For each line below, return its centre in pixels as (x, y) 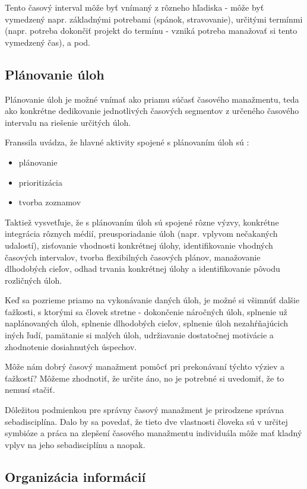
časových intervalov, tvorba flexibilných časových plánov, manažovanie (133, 257)
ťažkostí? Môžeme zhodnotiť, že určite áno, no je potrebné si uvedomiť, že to (145, 378)
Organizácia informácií (75, 476)
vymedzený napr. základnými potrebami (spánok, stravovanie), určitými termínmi (154, 19)
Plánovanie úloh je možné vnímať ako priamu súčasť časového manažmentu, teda (152, 99)
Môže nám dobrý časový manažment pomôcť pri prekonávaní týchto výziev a (145, 366)
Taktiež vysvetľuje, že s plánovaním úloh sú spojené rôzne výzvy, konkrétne (142, 222)
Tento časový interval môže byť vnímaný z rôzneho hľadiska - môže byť (134, 7)
